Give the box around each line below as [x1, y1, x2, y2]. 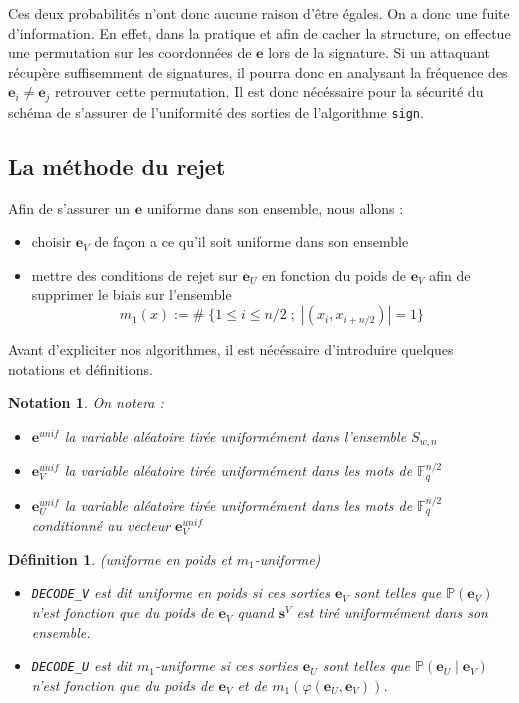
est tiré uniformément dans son [296, 602, 488, 623]
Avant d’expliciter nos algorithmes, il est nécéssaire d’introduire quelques [8, 339, 454, 360]
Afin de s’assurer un [8, 197, 131, 218]
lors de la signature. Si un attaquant [268, 42, 491, 63]
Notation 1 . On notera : [8, 392, 164, 413]
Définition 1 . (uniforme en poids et [8, 548, 232, 569]
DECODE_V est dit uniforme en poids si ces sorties [31, 582, 330, 603]
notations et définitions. [8, 358, 153, 379]
